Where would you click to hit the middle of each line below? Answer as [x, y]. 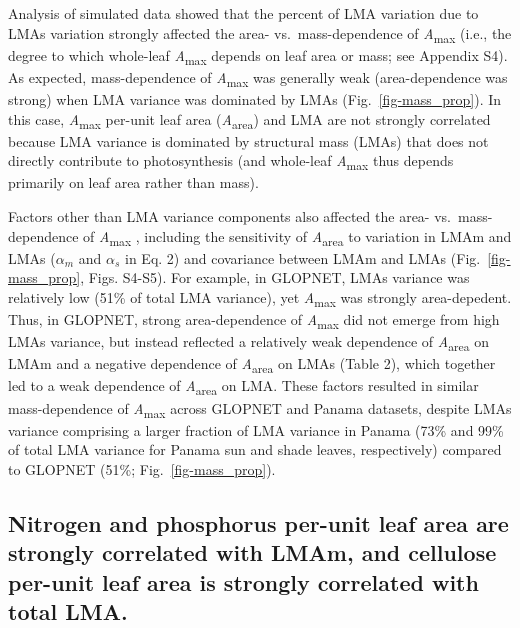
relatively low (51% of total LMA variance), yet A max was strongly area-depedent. [260, 298]
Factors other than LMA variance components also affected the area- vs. [229, 216]
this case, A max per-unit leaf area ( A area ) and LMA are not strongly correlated [249, 120]
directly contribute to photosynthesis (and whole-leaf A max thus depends [231, 162]
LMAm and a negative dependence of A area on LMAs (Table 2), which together [252, 365]
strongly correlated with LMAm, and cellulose [252, 552]
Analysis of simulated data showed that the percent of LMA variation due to [243, 13]
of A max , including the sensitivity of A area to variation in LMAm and [297, 237]
